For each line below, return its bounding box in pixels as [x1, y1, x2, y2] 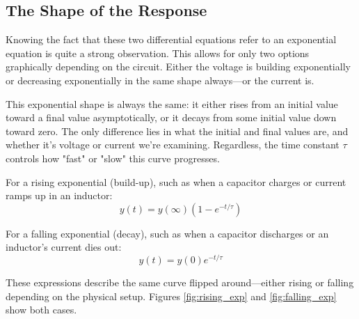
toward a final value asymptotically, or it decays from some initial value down [6, 110, 337, 125]
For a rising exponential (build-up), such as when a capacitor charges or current [6, 174, 346, 189]
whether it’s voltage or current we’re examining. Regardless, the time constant [6, 137, 340, 152]
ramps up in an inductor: [6, 188, 113, 203]
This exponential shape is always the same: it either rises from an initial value [6, 96, 338, 111]
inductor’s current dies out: [6, 240, 122, 254]
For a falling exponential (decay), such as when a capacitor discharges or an [6, 226, 329, 240]
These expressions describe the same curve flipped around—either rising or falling [6, 275, 354, 289]
